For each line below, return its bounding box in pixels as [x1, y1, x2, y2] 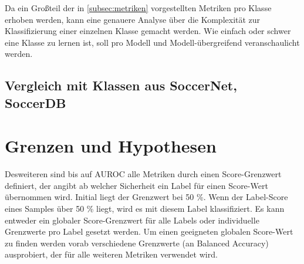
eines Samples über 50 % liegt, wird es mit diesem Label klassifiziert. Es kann [5, 202, 285, 215]
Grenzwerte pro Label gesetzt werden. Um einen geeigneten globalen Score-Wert [5, 225, 293, 238]
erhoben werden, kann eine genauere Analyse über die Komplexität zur [5, 13, 261, 25]
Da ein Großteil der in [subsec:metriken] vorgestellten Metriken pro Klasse [5, 2, 272, 13]
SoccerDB [5, 93, 66, 111]
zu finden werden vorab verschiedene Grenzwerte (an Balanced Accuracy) [5, 236, 269, 249]
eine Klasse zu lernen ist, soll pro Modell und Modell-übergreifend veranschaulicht [5, 36, 300, 48]
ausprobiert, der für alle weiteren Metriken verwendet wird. [5, 248, 218, 260]
